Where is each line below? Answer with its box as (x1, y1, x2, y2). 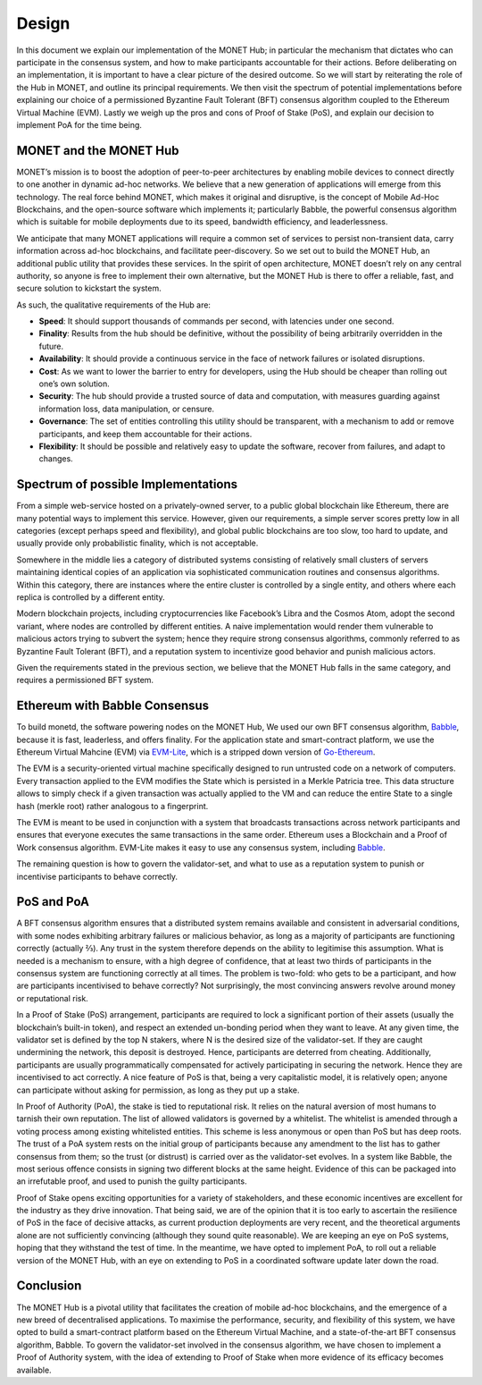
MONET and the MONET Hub (16, 143, 179, 158)
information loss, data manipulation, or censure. (38, 403, 214, 414)
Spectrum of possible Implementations (16, 477, 238, 492)
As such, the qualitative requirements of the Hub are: (16, 300, 212, 310)
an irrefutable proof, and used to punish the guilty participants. (16, 1176, 247, 1187)
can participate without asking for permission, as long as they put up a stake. (16, 1085, 300, 1095)
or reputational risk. (16, 992, 88, 1003)
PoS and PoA (16, 894, 89, 909)
